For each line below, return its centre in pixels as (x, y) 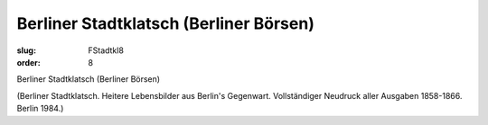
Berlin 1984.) (40, 109)
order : (28, 62)
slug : (26, 50)
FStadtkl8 (106, 50)
